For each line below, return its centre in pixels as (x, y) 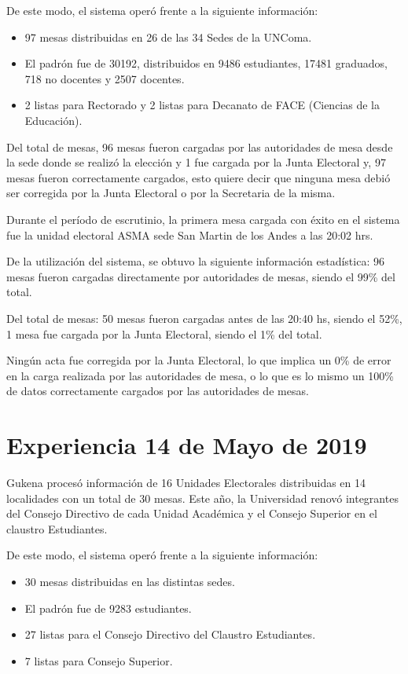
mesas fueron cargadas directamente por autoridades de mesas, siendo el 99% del (201, 276)
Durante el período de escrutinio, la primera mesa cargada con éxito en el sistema (203, 219)
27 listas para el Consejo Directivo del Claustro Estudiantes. (170, 634)
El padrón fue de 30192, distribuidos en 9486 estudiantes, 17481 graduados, (206, 63)
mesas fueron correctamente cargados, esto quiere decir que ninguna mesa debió (198, 177)
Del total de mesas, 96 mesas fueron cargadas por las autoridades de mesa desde (200, 147)
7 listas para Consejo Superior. (99, 660)
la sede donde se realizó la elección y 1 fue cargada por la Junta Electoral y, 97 (196, 162)
